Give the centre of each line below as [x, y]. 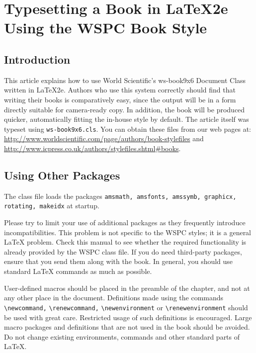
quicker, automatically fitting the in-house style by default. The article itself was [127, 119]
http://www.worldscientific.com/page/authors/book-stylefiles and [104, 138]
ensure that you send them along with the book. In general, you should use [119, 261]
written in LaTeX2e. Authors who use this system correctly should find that [120, 90]
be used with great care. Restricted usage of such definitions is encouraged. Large [128, 317]
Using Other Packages [62, 175]
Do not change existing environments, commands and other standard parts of [122, 336]
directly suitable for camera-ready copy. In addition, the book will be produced [125, 109]
